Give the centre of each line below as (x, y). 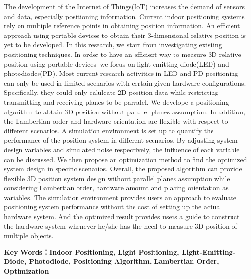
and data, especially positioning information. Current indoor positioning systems (124, 16)
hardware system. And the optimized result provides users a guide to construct (122, 216)
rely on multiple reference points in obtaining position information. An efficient (122, 26)
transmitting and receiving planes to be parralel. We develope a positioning (116, 102)
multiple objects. (29, 235)
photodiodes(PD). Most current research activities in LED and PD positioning (121, 73)
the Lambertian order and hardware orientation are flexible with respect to (116, 121)
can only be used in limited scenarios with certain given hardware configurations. (125, 83)
